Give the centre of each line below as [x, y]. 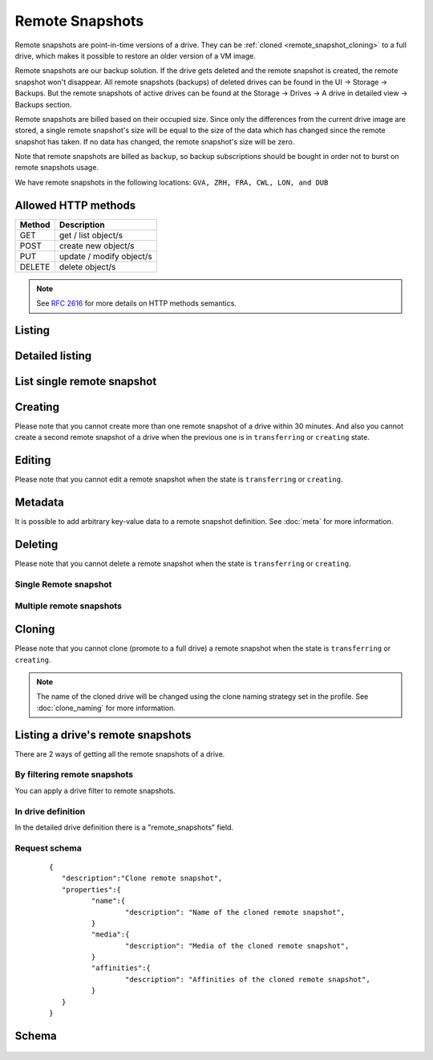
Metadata [39, 503]
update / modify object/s [105, 256]
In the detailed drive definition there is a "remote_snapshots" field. [124, 827]
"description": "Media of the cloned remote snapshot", [237, 946]
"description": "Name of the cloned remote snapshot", [235, 912]
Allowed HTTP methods [75, 205]
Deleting [36, 544]
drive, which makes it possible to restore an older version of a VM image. [135, 55]
